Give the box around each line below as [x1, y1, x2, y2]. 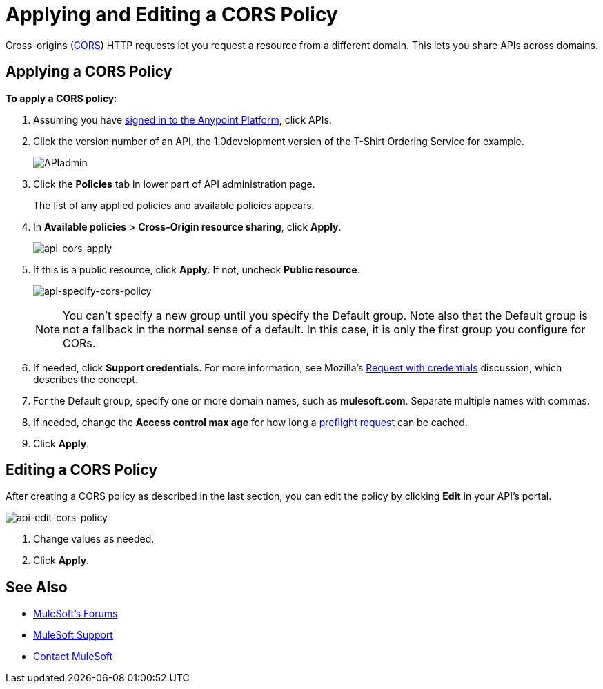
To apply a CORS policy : [6, 92, 117, 104]
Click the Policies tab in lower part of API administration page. [33, 177, 315, 190]
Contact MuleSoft [33, 650, 113, 663]
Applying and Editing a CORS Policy [6, 3, 338, 26]
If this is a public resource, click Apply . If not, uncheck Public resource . [33, 263, 360, 275]
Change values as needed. [33, 533, 155, 545]
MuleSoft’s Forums [33, 608, 118, 620]
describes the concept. [33, 373, 138, 385]
